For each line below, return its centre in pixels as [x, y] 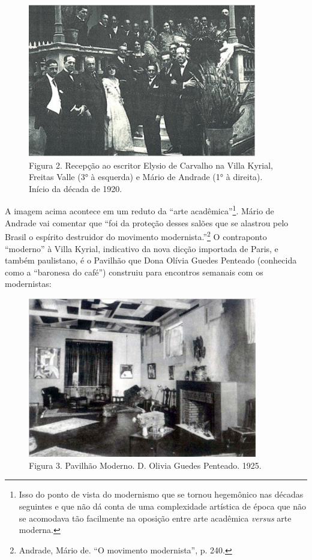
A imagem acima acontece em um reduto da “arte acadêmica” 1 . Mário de [139, 210]
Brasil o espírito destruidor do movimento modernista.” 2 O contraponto [136, 236]
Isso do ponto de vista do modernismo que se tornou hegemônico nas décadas [161, 494]
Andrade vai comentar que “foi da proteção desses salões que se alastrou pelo [147, 222]
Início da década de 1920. [76, 188]
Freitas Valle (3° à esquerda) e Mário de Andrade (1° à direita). [146, 177]
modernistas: [28, 284]
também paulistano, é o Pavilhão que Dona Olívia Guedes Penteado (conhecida [151, 260]
